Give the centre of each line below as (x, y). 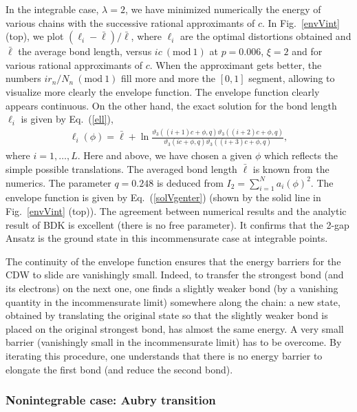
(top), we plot (35, 36)
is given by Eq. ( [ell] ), (67, 119)
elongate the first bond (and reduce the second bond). (119, 369)
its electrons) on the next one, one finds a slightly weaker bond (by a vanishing (172, 288)
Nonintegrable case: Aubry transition (111, 400)
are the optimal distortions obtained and (266, 36)
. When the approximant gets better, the (236, 64)
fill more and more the (169, 78)
